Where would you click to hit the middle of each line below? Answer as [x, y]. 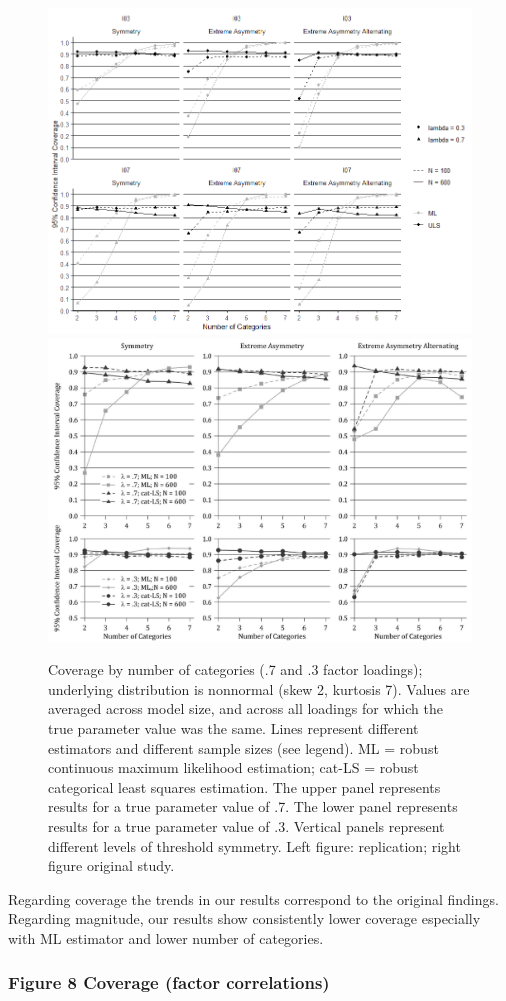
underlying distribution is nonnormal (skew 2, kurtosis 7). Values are [259, 688]
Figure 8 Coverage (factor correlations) [169, 982]
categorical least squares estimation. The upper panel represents [244, 786]
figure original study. [111, 865]
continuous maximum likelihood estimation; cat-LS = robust [233, 767]
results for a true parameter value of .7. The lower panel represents [253, 806]
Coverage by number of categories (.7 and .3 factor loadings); [235, 669]
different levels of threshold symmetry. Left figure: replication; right [254, 845]
